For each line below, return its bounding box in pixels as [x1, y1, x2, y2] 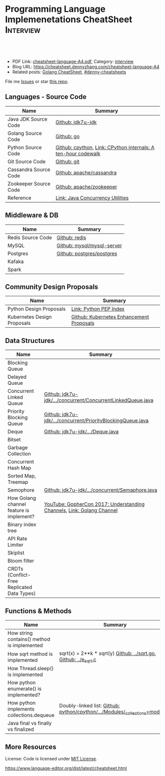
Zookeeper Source [7, 180, 51, 187]
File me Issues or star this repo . [5, 78, 69, 84]
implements [7, 706, 35, 713]
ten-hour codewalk [55, 150, 101, 157]
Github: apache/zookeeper [55, 183, 117, 190]
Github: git [55, 158, 80, 165]
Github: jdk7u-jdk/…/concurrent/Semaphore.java [44, 487, 158, 494]
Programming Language [5, 3, 106, 15]
